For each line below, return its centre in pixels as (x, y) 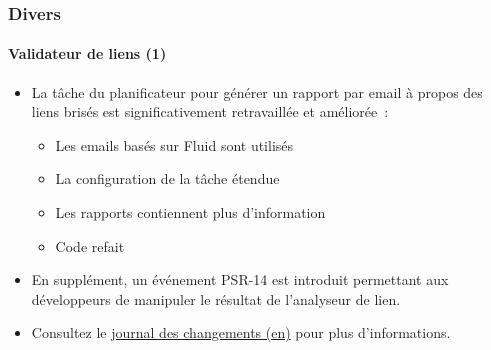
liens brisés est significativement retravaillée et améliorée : (210, 111)
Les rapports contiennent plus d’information (190, 212)
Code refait (90, 245)
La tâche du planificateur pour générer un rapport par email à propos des (257, 91)
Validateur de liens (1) (87, 53)
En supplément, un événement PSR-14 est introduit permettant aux (240, 279)
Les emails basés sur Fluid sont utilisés (174, 144)
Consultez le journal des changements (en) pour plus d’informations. (241, 332)
